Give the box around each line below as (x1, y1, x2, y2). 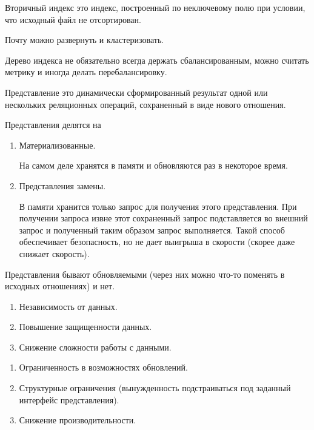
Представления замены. (19, 179, 106, 192)
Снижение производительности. (19, 414, 136, 426)
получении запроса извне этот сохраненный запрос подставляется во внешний (19, 212, 308, 224)
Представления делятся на (5, 118, 101, 131)
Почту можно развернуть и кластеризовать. (5, 33, 164, 46)
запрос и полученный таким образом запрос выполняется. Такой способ (19, 223, 285, 236)
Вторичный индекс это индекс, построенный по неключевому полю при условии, (5, 1, 306, 13)
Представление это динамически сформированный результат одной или (5, 86, 268, 98)
